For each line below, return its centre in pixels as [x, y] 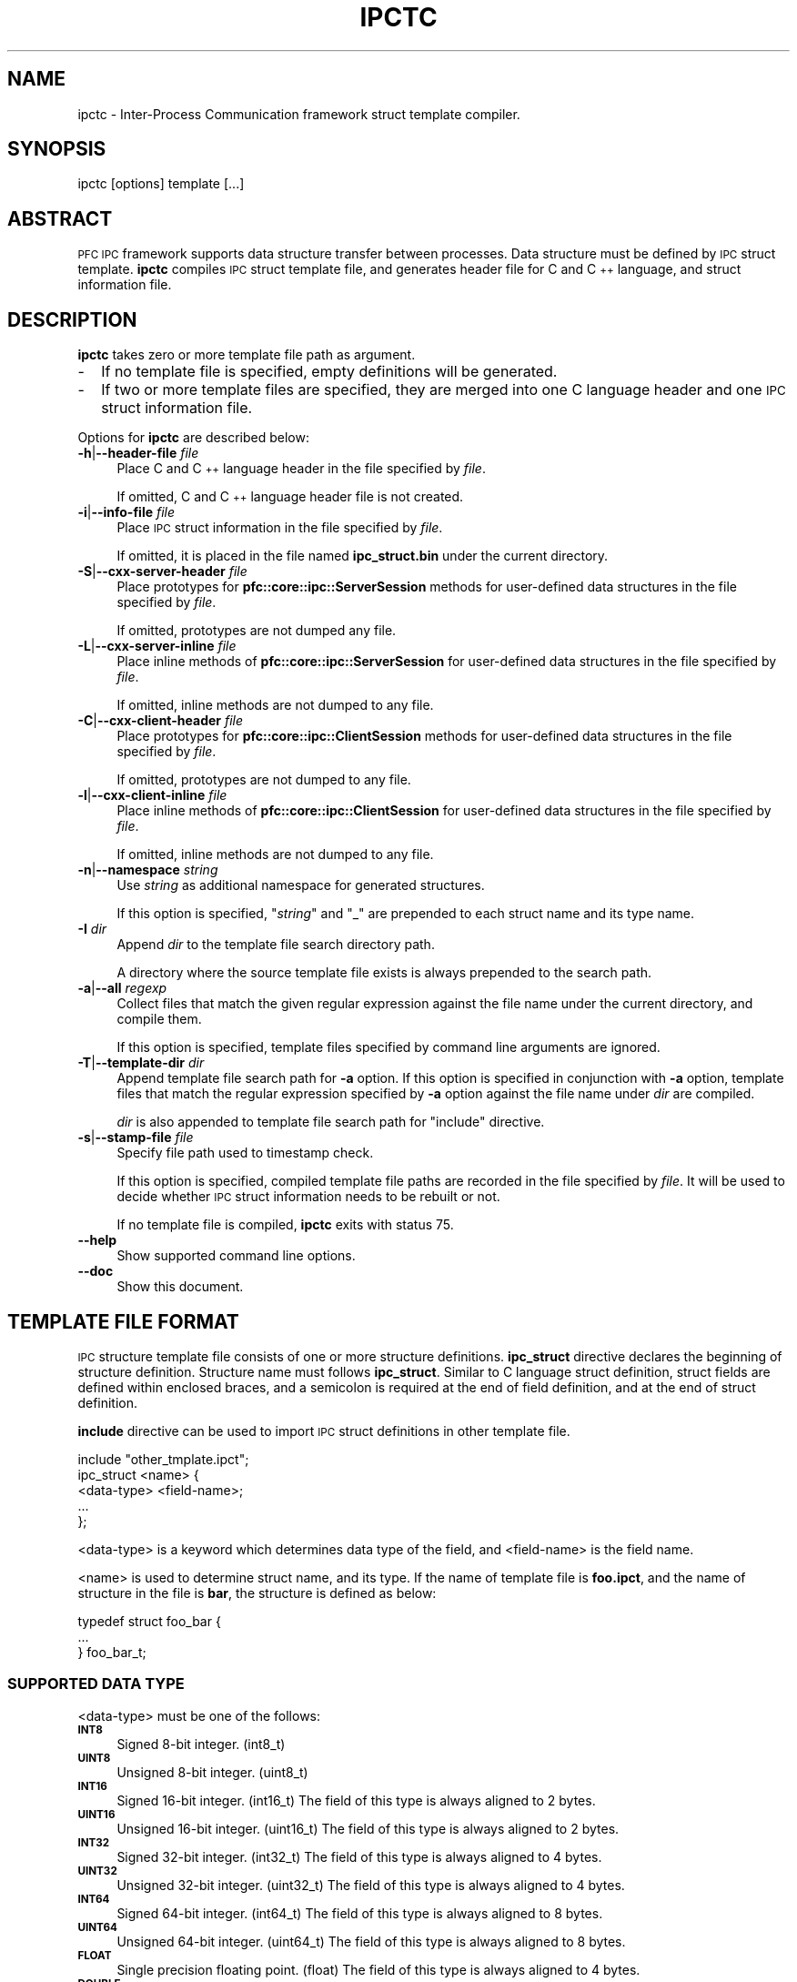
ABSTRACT [60, 218]
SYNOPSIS [57, 149]
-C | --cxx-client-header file [161, 721]
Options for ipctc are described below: [193, 438]
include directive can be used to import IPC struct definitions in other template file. [324, 1431]
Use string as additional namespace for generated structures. [301, 885]
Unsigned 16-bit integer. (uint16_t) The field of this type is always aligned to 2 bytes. [368, 1828]
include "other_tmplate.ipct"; [163, 1459]
